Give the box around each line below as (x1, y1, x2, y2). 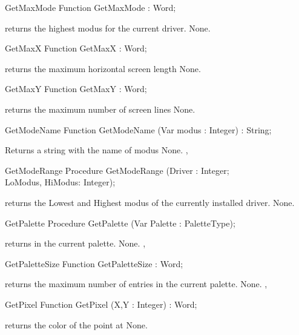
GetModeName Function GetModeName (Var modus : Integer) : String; (5, 123, 272, 136)
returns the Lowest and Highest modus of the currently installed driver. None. (5, 196, 295, 208)
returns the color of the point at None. (5, 318, 148, 331)
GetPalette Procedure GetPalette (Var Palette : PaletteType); (5, 216, 235, 229)
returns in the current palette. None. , (5, 237, 146, 250)
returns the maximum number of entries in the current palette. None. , (5, 277, 268, 290)
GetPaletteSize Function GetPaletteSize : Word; (5, 257, 183, 270)
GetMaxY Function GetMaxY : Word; (5, 82, 147, 95)
